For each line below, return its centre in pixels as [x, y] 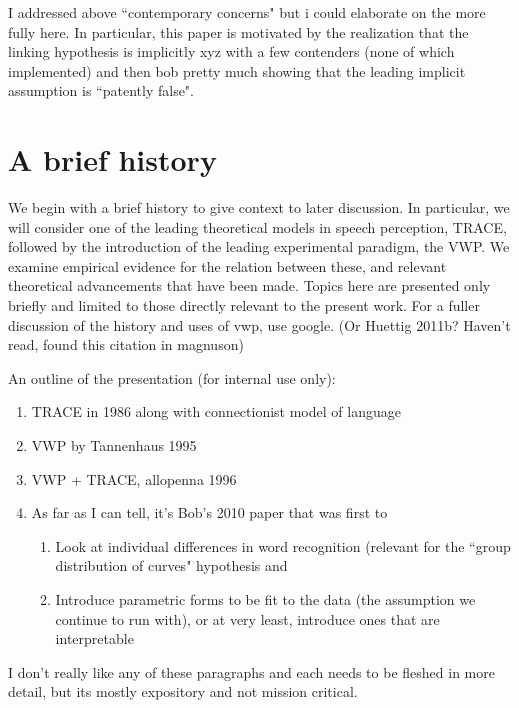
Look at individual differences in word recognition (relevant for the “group [283, 545]
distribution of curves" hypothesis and [171, 565]
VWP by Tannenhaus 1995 [114, 445]
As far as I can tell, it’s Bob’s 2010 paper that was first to [209, 512]
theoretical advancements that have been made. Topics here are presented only [249, 285]
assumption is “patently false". [101, 90]
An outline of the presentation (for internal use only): [172, 377]
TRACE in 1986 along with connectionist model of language [216, 411]
